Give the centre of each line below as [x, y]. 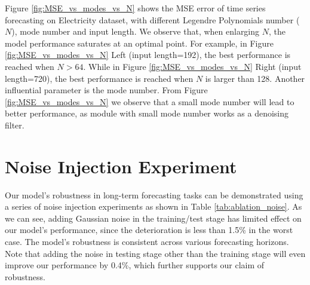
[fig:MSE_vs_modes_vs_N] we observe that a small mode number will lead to [150, 101]
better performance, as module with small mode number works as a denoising [147, 113]
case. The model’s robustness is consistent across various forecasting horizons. [147, 242]
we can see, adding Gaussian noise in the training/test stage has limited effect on [153, 218]
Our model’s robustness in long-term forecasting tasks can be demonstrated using [154, 194]
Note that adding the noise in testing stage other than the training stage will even [155, 253]
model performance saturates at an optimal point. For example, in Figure [139, 43]
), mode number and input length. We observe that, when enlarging [136, 31]
